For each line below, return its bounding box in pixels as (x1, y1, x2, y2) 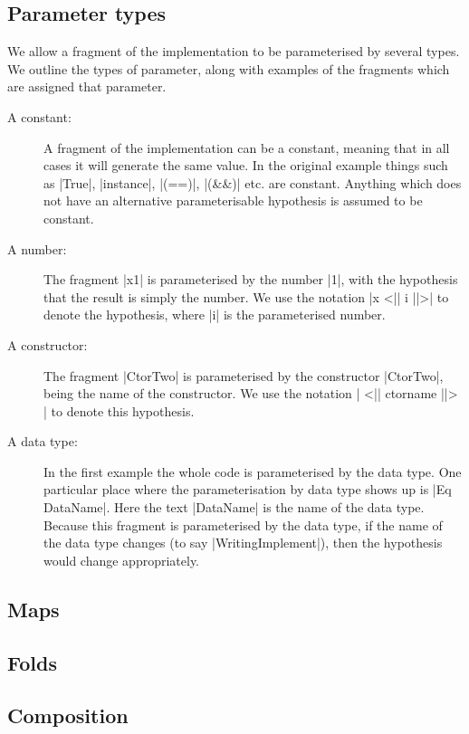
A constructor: (7, 335, 88, 354)
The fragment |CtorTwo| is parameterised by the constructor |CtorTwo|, (43, 366, 444, 385)
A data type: (7, 432, 78, 451)
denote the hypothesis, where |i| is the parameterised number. (43, 305, 386, 324)
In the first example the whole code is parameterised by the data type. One (43, 462, 462, 481)
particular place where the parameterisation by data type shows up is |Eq (43, 480, 452, 499)
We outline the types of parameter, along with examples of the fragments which (7, 59, 450, 78)
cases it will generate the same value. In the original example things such (43, 156, 448, 175)
